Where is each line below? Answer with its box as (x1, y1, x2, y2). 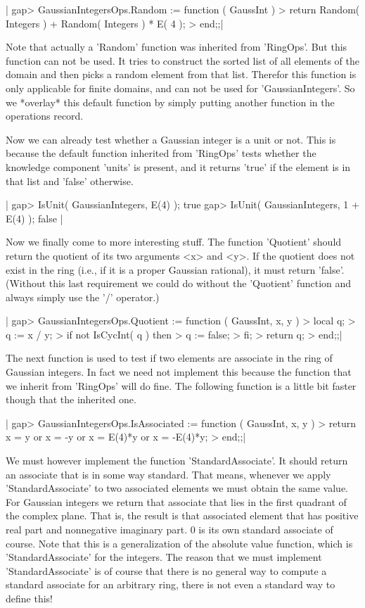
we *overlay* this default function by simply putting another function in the (6, 94, 335, 109)
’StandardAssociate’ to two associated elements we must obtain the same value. (6, 481, 349, 495)
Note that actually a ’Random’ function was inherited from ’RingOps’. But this (6, 39, 347, 54)
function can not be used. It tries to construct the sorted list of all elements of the (6, 53, 359, 68)
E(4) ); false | (6, 210, 63, 225)
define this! (6, 590, 53, 605)
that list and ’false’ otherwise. (6, 173, 134, 188)
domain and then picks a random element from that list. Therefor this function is (6, 67, 357, 82)
